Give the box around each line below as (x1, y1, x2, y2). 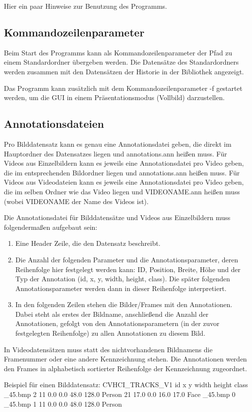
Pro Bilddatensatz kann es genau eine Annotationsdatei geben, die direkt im (4, 138, 232, 149)
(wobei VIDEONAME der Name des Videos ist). (4, 196, 149, 206)
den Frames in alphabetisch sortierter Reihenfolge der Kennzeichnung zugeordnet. (4, 363, 247, 373)
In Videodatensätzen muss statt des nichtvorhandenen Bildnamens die (4, 344, 213, 354)
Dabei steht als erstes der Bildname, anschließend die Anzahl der (15, 309, 209, 319)
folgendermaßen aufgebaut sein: (4, 222, 98, 232)
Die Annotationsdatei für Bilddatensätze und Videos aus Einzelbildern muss (4, 212, 231, 223)
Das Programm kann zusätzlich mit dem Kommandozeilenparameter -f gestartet (4, 83, 243, 93)
